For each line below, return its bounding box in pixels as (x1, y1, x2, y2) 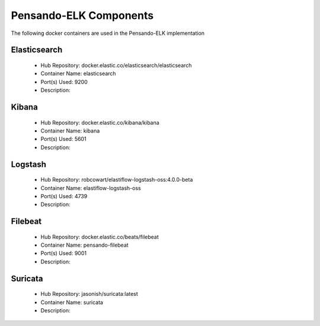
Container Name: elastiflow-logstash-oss (40, 184, 142, 192)
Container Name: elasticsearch (40, 70, 116, 77)
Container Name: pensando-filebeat (40, 241, 129, 248)
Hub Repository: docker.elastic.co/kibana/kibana (40, 119, 159, 126)
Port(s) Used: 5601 (40, 135, 87, 143)
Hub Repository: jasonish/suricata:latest (40, 291, 139, 298)
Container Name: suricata (40, 299, 104, 306)
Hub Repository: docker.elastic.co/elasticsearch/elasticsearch (40, 62, 192, 69)
